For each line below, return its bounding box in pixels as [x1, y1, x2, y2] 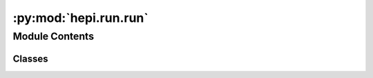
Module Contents [12, 30, 95, 42]
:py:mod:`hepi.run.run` [12, 10, 149, 25]
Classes [12, 53, 48, 64]
